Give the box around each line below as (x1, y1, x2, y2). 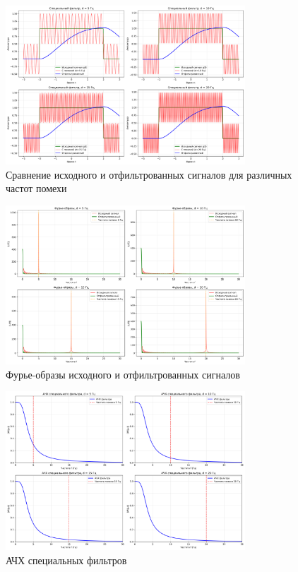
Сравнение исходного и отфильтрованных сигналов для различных (6, 167, 292, 181)
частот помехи (6, 181, 67, 196)
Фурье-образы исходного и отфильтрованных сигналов (6, 367, 240, 381)
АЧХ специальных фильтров (6, 552, 127, 567)
